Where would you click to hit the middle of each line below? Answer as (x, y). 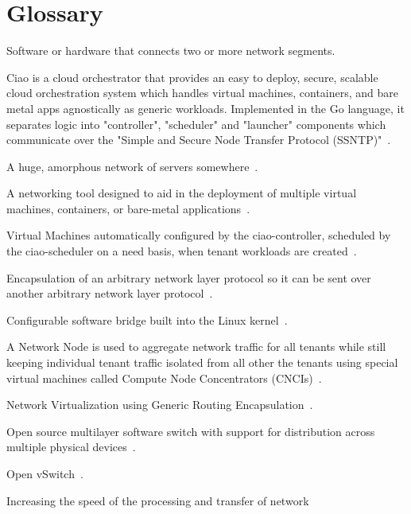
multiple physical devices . (71, 447)
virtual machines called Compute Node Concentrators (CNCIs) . (164, 378)
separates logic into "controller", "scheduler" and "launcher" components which (196, 124)
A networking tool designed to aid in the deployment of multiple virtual (182, 193)
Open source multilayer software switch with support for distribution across (191, 431)
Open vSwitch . (45, 473)
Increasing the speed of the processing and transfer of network (158, 500)
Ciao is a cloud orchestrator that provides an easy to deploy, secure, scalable (192, 77)
